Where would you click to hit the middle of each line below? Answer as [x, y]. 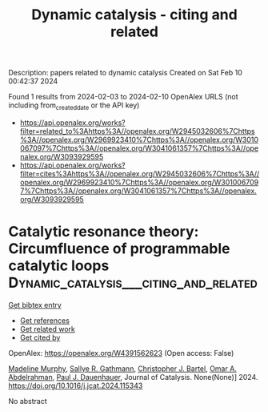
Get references [45, 320]
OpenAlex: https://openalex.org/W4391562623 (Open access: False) [121, 353]
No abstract [28, 401]
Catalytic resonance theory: [104, 232]
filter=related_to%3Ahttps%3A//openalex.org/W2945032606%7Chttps [137, 131]
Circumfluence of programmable [119, 249]
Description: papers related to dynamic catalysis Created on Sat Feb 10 [125, 73]
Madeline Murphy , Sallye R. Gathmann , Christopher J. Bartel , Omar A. [123, 368]
